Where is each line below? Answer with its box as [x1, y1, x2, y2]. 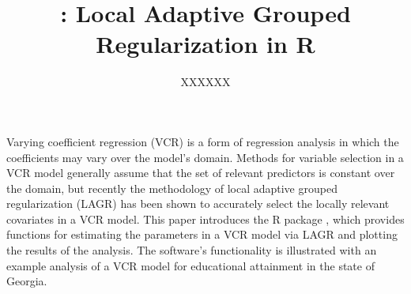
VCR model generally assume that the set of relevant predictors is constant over [6, 164, 395, 181]
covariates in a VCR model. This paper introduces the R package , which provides [6, 210, 405, 227]
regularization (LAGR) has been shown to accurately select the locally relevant [6, 195, 390, 212]
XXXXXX [180, 73, 231, 90]
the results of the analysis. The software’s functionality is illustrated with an [6, 242, 377, 258]
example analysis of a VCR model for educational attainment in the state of [6, 257, 375, 273]
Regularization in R [96, 28, 315, 60]
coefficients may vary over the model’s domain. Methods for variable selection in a [6, 149, 404, 165]
